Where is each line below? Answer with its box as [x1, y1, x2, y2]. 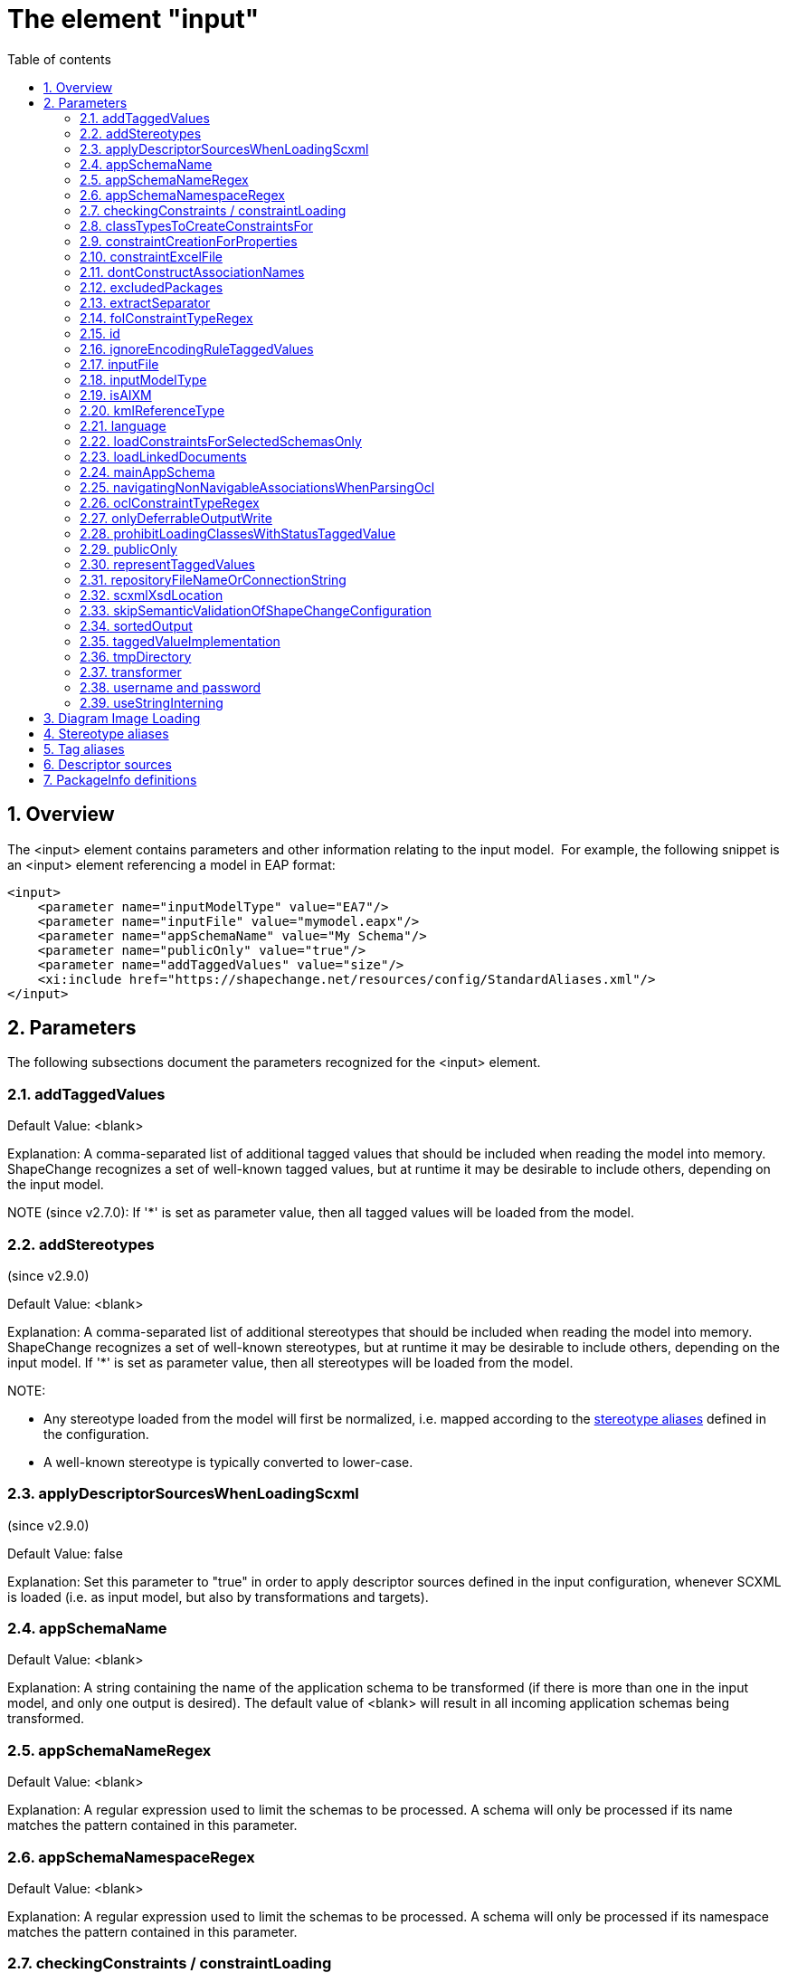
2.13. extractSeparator [80, 294, 211, 310]
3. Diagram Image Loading [43, 710, 201, 726]
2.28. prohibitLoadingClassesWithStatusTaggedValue [80, 525, 396, 541]
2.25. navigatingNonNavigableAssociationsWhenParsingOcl [80, 479, 435, 495]
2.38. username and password [80, 679, 261, 695]
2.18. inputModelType [80, 371, 207, 387]
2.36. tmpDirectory [80, 648, 192, 664]
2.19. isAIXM [80, 386, 152, 403]
